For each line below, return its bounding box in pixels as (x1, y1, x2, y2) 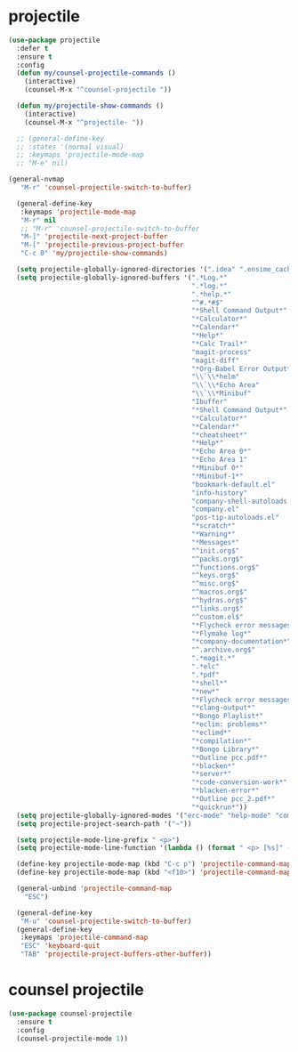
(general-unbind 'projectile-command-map (16, 884, 173, 894)
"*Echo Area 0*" (191, 447, 252, 456)
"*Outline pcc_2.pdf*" (191, 795, 276, 804)
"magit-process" (191, 347, 252, 357)
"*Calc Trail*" (191, 339, 248, 348)
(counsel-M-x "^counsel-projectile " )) (24, 85, 173, 94)
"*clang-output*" (191, 703, 255, 713)
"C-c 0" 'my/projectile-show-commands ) (20, 249, 168, 258)
